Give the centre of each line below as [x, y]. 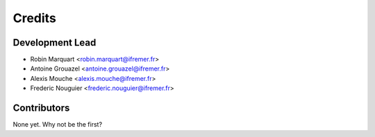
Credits [35, 18]
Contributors [41, 108]
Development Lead [55, 43]
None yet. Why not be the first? [58, 125]
